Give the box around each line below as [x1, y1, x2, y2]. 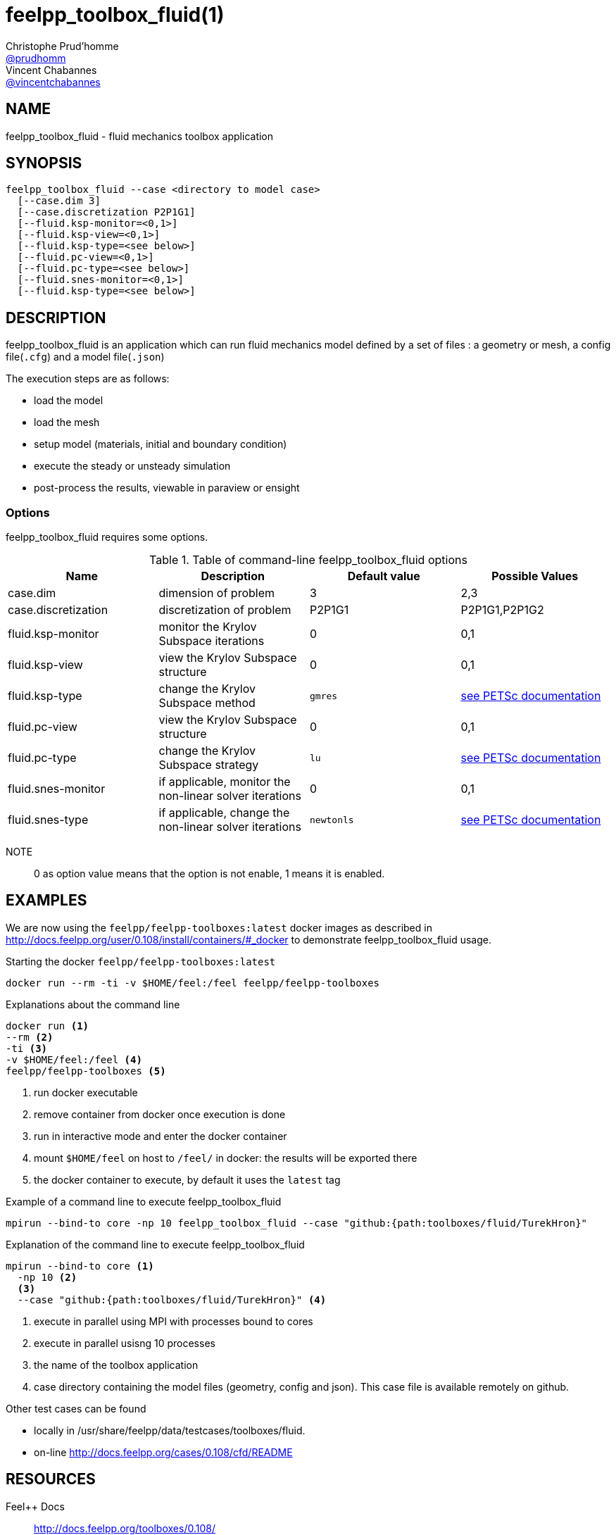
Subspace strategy [158, 758, 259, 772]
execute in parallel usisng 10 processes [34, 1336, 215, 1349]
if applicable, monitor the [158, 775, 291, 789]
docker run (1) [6, 1020, 89, 1032]
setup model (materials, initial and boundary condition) [34, 438, 287, 451]
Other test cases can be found [6, 1402, 146, 1415]
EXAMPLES [6, 891, 87, 910]
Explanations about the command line [6, 998, 180, 1010]
